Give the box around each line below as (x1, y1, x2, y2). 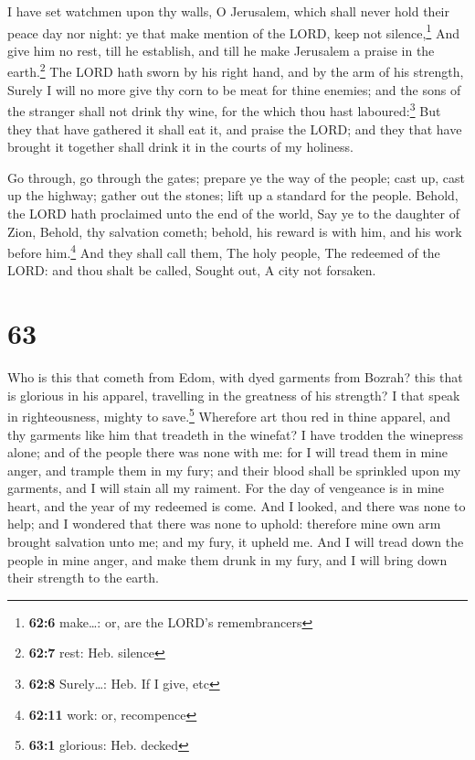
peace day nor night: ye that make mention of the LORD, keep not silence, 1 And (7, 20, 459, 42)
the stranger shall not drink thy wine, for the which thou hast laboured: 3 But (7, 99, 441, 120)
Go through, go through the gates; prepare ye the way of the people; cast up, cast (7, 167, 465, 187)
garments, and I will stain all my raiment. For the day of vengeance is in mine (7, 478, 445, 498)
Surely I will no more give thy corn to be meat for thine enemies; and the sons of (7, 80, 461, 99)
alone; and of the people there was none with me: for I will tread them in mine (7, 443, 449, 462)
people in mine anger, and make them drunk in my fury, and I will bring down (7, 550, 448, 569)
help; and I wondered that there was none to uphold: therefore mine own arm (7, 514, 441, 533)
